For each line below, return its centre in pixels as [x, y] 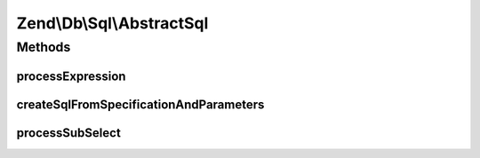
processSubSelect [69, 133]
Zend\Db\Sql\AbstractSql [112, 23]
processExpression [71, 76]
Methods [44, 47]
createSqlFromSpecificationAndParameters [140, 104]
